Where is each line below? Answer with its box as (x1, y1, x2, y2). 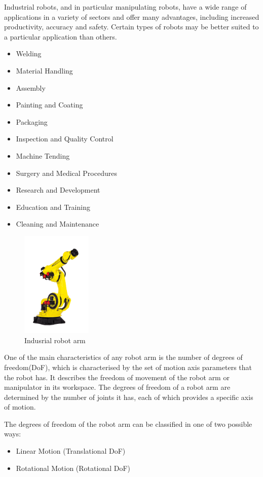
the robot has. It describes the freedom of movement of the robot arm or (4, 372, 230, 382)
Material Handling (16, 65, 73, 76)
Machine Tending (16, 150, 70, 161)
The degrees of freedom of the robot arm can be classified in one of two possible (4, 418, 252, 429)
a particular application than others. (4, 31, 117, 42)
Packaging (16, 116, 48, 127)
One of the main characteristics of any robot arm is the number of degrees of (4, 352, 243, 362)
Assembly (16, 82, 46, 93)
